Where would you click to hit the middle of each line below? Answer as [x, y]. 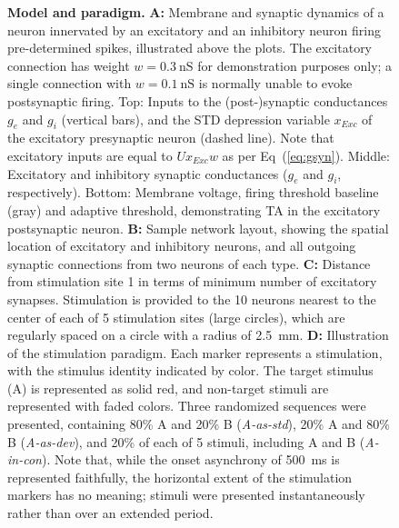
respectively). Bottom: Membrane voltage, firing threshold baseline [193, 192]
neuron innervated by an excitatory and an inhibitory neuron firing [194, 30]
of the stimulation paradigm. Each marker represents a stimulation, [195, 352]
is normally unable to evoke [275, 83]
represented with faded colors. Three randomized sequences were [187, 406]
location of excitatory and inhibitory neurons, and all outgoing [182, 246]
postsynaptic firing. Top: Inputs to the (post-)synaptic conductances [198, 100]
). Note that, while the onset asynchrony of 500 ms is [190, 459]
